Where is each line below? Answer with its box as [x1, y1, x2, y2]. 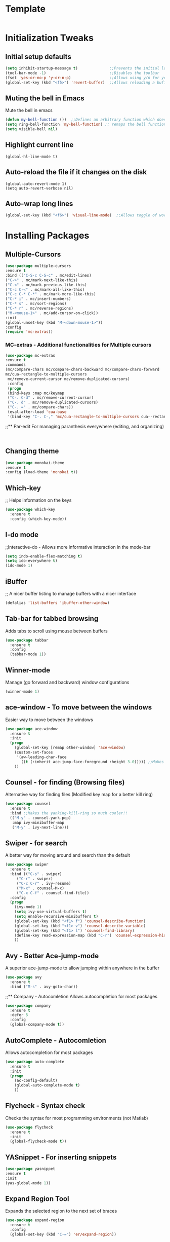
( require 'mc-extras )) [5, 329, 53, 334]
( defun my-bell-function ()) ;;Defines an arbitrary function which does [5, 117, 166, 122]
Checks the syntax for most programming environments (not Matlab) [5, 1115, 148, 1121]
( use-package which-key [5, 507, 56, 512]
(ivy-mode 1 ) [14, 905, 42, 910]
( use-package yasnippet [5, 1166, 56, 1172]
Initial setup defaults [5, 52, 72, 61]
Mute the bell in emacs [5, 107, 53, 114]
